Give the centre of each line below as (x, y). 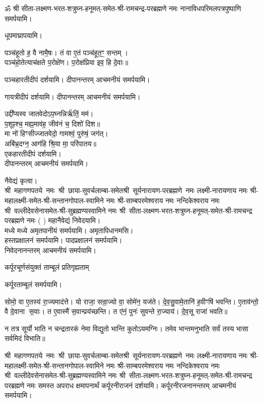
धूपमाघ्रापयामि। (24, 35)
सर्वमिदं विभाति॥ (25, 338)
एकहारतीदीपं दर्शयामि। (33, 153)
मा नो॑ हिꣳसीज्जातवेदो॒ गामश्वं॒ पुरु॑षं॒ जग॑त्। (57, 133)
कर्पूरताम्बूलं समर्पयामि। (34, 284)
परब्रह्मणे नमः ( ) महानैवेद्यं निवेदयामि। (53, 220)
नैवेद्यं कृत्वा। (21, 180)
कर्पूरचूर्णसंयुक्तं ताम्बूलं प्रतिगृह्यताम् (47, 267)
